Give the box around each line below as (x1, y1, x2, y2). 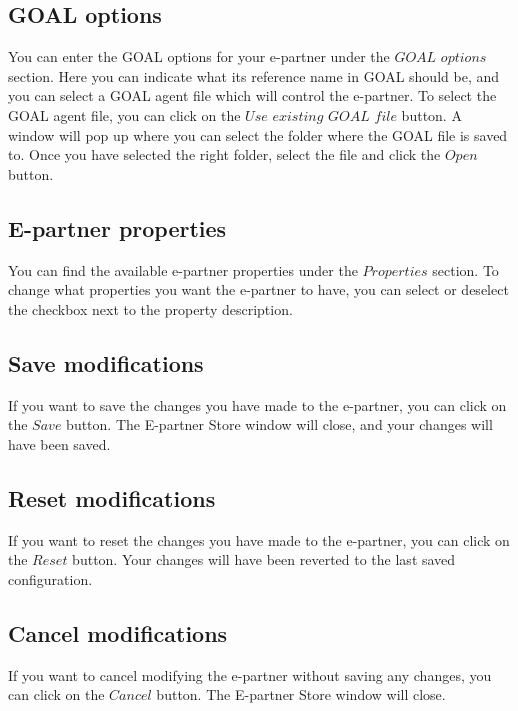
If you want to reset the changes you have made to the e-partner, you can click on (8, 529, 510, 550)
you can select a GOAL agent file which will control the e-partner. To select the (8, 85, 497, 106)
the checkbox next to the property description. (8, 298, 293, 319)
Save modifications (8, 347, 204, 378)
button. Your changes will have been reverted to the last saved (72, 549, 456, 570)
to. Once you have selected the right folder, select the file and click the (8, 144, 441, 165)
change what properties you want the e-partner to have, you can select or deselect (8, 279, 509, 300)
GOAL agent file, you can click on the (8, 104, 241, 125)
